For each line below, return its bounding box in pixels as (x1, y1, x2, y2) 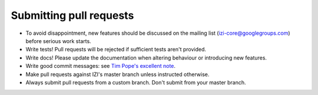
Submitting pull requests (11, 9, 134, 22)
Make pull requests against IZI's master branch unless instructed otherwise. (25, 71, 210, 78)
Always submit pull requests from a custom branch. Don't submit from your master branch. (25, 78, 247, 86)
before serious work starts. (25, 37, 91, 44)
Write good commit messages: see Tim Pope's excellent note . (25, 63, 176, 70)
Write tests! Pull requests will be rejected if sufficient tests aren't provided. (25, 46, 206, 53)
